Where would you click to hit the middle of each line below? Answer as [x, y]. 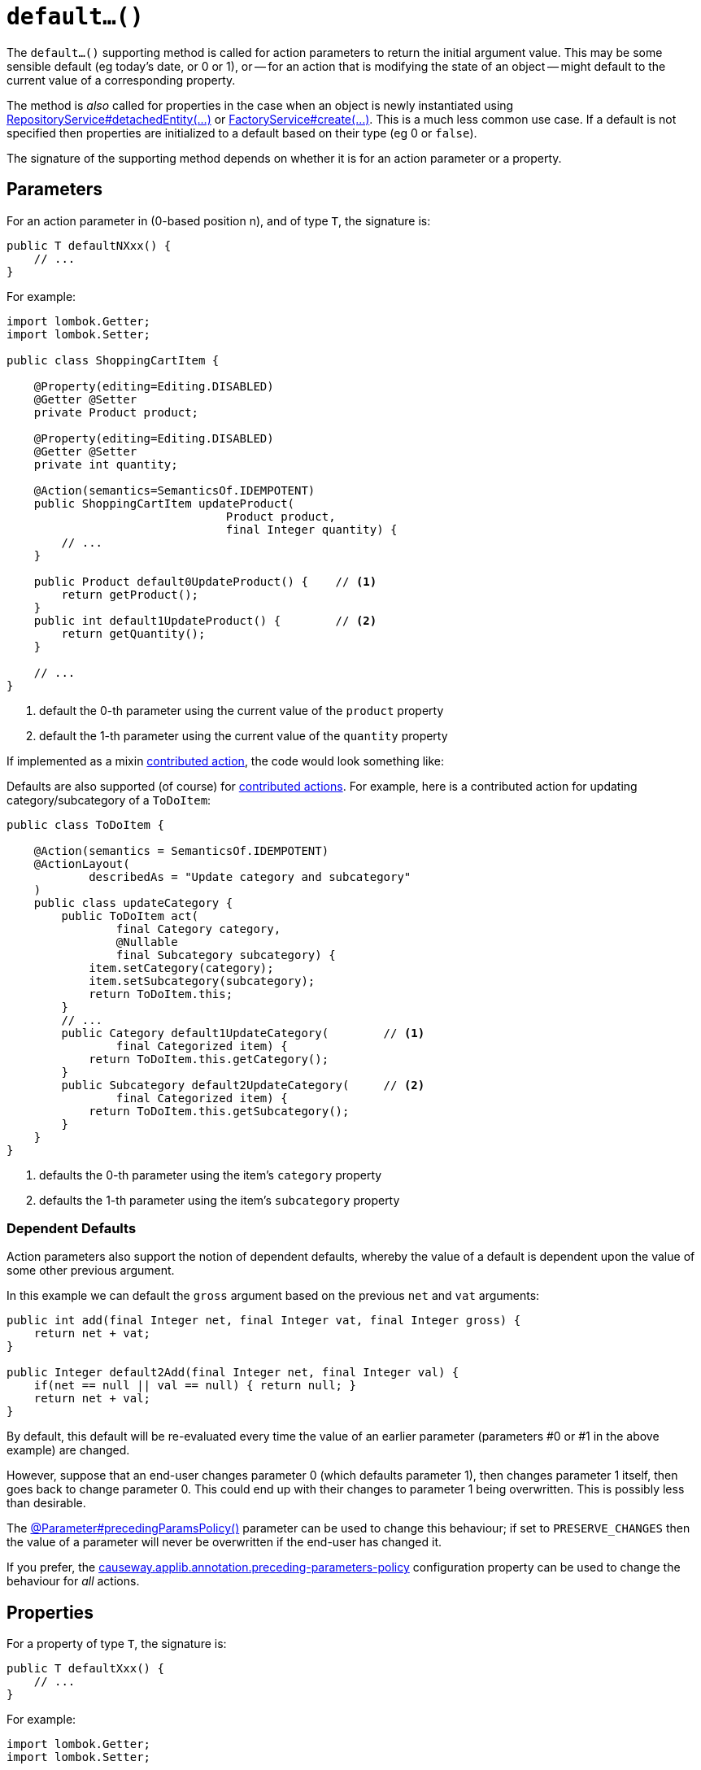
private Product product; [116, 412]
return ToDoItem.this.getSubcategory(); [219, 1111]
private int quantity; [106, 464]
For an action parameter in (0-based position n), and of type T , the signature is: [219, 220]
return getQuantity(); [133, 633]
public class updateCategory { [133, 902]
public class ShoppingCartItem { [113, 360]
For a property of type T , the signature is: [117, 1644]
